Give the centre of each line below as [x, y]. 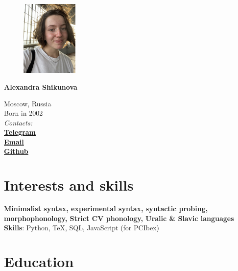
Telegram [20, 132]
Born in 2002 [24, 113]
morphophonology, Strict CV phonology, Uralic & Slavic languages [119, 218]
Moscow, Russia [28, 103]
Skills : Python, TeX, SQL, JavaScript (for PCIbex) [82, 228]
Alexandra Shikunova [41, 86]
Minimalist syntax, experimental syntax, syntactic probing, [106, 209]
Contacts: [18, 122]
